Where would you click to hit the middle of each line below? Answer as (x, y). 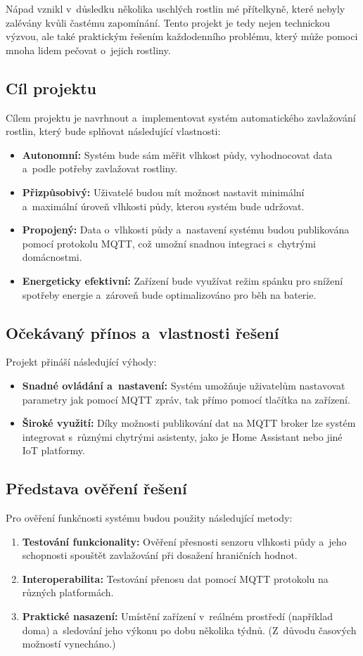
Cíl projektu (51, 88)
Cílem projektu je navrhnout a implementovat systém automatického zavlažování (181, 117)
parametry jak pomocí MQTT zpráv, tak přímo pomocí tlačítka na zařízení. (186, 399)
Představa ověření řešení (96, 488)
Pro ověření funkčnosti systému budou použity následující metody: (149, 518)
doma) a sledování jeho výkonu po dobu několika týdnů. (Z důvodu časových (189, 630)
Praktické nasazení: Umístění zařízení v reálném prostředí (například (178, 616)
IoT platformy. (53, 450)
